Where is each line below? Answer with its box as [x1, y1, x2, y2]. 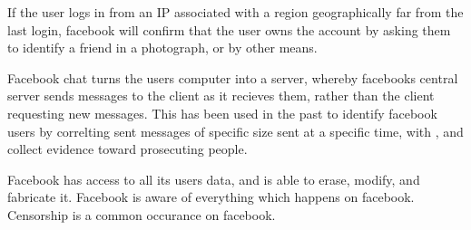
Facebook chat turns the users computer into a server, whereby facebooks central [7, 68, 458, 87]
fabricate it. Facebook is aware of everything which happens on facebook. [7, 187, 415, 206]
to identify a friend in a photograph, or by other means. [7, 38, 318, 57]
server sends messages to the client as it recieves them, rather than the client [7, 86, 435, 105]
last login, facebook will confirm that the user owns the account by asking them [7, 20, 451, 39]
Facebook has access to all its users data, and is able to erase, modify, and [7, 169, 420, 188]
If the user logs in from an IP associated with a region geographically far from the [7, 3, 464, 21]
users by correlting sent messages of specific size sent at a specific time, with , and [7, 121, 464, 140]
